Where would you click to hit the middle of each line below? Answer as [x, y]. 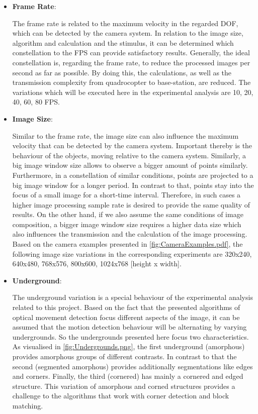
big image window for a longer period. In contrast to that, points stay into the [133, 185]
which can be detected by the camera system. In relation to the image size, [128, 33]
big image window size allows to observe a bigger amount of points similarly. [130, 165]
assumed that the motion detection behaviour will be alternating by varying [130, 327]
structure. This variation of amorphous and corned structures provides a [124, 386]
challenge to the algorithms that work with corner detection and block [121, 396]
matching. [28, 405]
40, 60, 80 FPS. [36, 102]
